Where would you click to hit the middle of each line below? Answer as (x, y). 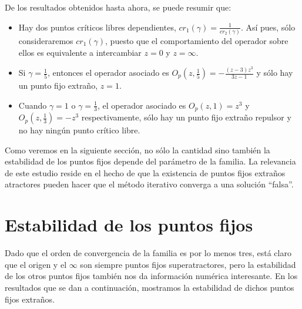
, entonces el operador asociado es (108, 73)
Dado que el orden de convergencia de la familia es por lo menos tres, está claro (148, 253)
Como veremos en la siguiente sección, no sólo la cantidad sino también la (137, 150)
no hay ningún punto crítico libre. (79, 130)
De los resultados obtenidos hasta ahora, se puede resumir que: (118, 7)
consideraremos (46, 40)
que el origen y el (36, 264)
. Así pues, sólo (268, 27)
